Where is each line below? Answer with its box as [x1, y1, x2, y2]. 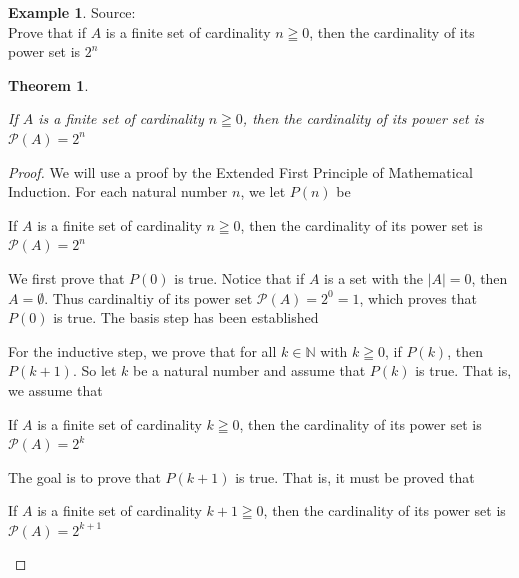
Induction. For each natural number [8, 181, 228, 202]
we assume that [8, 379, 103, 400]
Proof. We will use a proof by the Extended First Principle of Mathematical [8, 161, 473, 182]
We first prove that [8, 267, 125, 288]
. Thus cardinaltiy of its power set [44, 287, 253, 308]
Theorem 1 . [8, 74, 89, 95]
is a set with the [324, 267, 423, 288]
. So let [72, 360, 117, 381]
